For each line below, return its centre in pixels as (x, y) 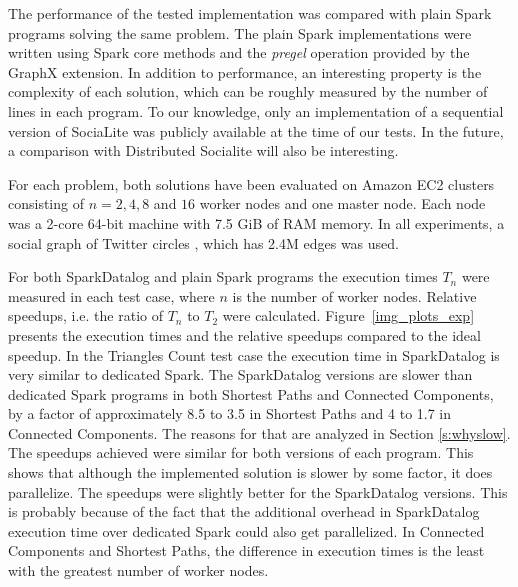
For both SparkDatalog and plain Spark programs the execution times (223, 276)
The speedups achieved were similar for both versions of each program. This (241, 452)
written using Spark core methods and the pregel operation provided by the (239, 52)
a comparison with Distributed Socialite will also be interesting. (203, 150)
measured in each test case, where (111, 295)
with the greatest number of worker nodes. (138, 570)
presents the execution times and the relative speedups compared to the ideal (244, 334)
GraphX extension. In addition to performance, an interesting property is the (245, 71)
